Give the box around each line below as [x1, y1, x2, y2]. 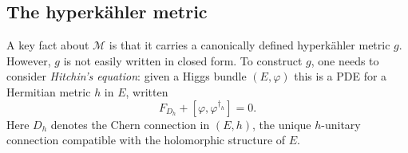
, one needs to [311, 52, 379, 69]
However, [6, 52, 51, 69]
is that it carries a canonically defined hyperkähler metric [109, 37, 390, 53]
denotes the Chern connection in [50, 116, 210, 132]
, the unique [252, 116, 311, 132]
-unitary [321, 116, 361, 132]
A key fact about [6, 37, 89, 53]
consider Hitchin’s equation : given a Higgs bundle [6, 68, 247, 84]
